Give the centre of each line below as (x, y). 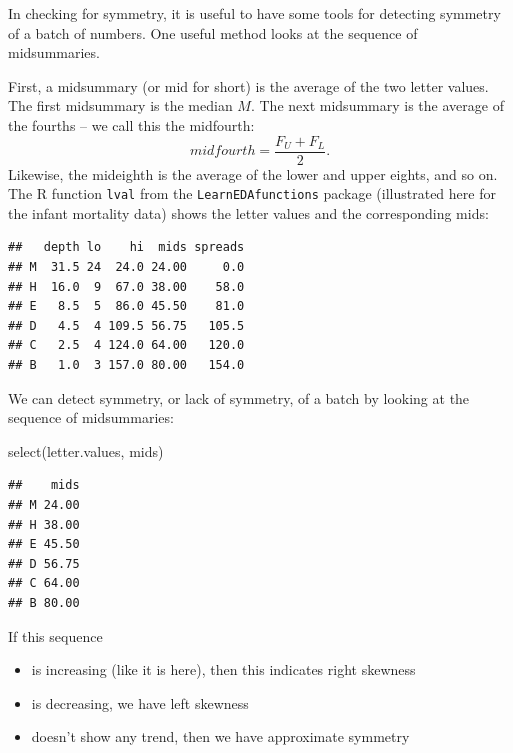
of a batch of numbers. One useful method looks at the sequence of (213, 32)
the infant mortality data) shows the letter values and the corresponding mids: (248, 212)
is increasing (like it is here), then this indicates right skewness (223, 669)
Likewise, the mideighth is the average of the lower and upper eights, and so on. (253, 173)
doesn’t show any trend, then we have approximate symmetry (220, 736)
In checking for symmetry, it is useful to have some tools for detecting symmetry (254, 13)
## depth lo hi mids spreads (126, 247)
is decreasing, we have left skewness (140, 702)
